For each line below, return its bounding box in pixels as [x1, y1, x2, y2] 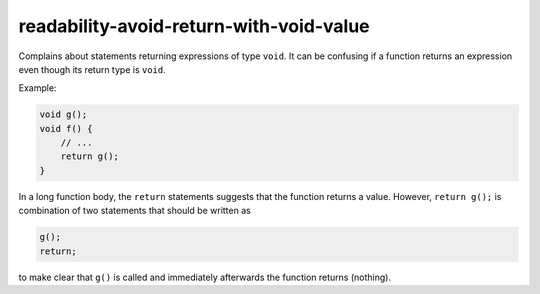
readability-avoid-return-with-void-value [18, 15, 370, 37]
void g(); [39, 109, 88, 120]
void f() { [39, 123, 93, 134]
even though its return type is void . [18, 63, 166, 75]
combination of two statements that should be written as [18, 205, 252, 217]
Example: [18, 82, 57, 94]
